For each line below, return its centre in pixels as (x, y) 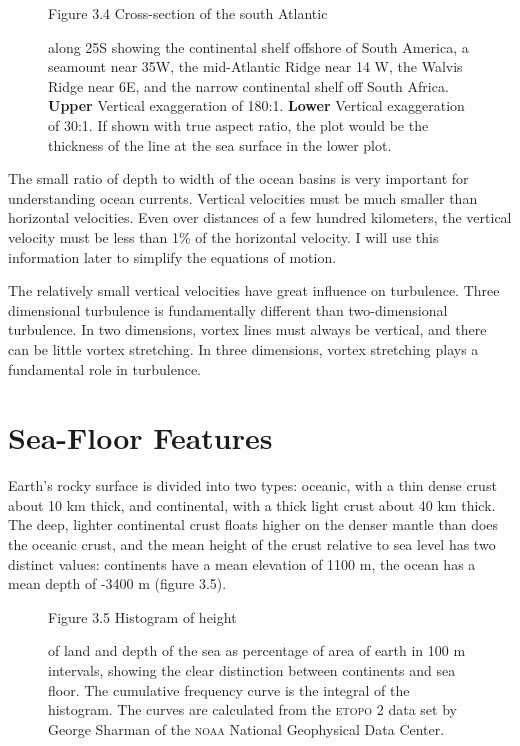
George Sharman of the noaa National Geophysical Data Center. (246, 728)
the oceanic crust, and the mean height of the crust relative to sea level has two (252, 544)
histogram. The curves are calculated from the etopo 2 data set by (252, 709)
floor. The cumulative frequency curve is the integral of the (229, 689)
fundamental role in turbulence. (105, 368)
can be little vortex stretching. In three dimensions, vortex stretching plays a (243, 348)
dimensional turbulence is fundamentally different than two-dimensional (228, 309)
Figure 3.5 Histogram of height (142, 616)
